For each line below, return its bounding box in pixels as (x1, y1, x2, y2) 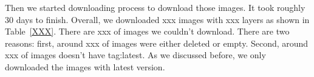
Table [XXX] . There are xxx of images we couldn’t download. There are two (5, 25, 290, 38)
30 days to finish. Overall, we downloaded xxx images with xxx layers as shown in (5, 13, 310, 25)
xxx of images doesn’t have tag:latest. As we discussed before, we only (5, 49, 266, 61)
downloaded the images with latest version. (5, 60, 165, 73)
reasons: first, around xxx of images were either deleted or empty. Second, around (5, 36, 309, 49)
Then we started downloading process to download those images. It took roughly (5, 1, 305, 13)
